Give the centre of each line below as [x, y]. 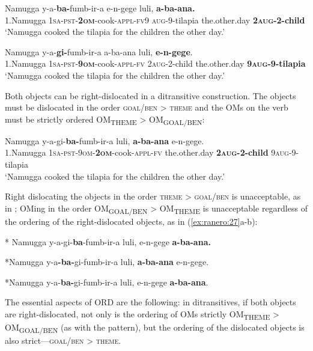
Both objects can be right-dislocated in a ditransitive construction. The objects [150, 95]
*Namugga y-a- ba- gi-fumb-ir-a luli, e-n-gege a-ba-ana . [107, 282]
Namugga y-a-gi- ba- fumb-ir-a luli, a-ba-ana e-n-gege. [105, 140]
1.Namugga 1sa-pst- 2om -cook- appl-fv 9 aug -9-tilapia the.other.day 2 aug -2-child [155, 20]
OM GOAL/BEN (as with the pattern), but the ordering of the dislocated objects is [155, 328]
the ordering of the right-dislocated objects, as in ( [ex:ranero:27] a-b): [131, 221]
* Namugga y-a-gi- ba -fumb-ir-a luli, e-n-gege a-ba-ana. [108, 241]
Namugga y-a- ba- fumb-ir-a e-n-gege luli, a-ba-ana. [100, 8]
